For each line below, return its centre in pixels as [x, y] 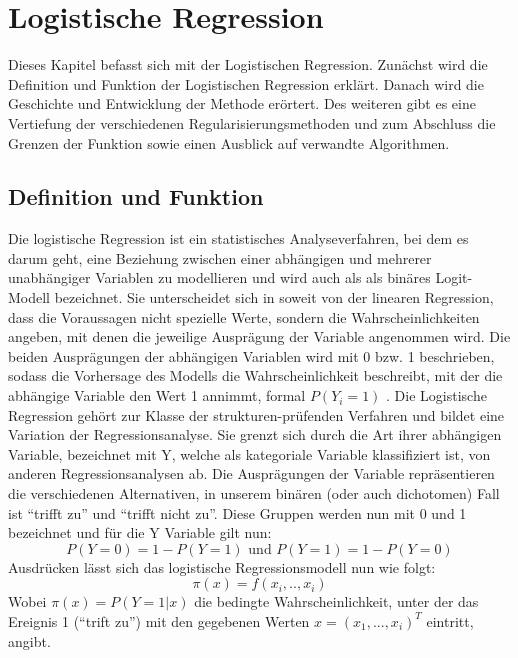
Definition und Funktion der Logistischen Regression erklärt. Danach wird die [246, 83]
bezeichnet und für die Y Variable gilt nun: [140, 532]
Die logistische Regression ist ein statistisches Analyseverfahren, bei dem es [238, 238]
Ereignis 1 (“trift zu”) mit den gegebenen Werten [159, 620]
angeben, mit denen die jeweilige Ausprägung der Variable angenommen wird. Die [259, 336]
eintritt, [450, 620]
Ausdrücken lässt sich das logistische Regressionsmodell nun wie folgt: [222, 566]
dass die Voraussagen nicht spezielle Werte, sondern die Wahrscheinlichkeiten [244, 316]
